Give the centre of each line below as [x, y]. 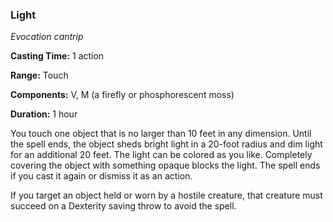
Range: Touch [39, 75]
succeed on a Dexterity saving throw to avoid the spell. [123, 206]
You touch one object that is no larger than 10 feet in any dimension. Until [161, 134]
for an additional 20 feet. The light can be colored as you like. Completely [161, 155]
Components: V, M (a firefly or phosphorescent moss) [122, 95]
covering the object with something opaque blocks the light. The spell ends [165, 165]
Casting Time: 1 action [57, 56]
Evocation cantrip [47, 37]
